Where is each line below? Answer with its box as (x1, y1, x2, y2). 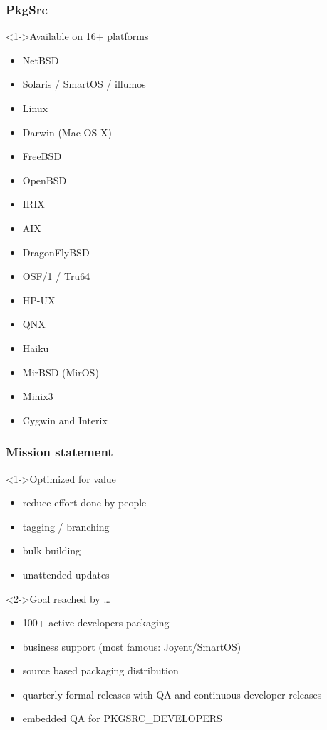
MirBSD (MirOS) (22, 364, 99, 379)
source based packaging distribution (22, 663, 179, 678)
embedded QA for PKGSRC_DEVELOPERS (22, 711, 222, 726)
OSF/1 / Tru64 (22, 269, 90, 284)
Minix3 (22, 389, 53, 404)
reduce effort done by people (22, 495, 147, 510)
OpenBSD (22, 172, 67, 187)
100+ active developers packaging (22, 615, 170, 630)
